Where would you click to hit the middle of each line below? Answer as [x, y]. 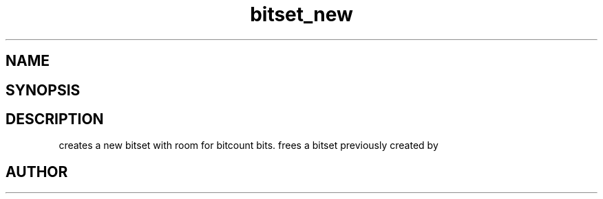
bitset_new [301, 14]
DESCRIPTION [55, 119]
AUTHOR [37, 172]
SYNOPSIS [43, 90]
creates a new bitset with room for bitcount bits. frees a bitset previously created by [248, 145]
